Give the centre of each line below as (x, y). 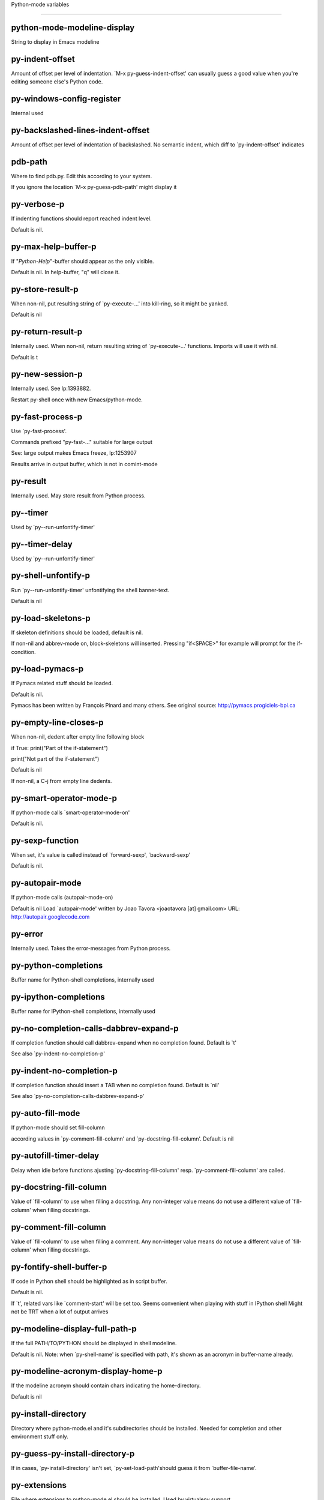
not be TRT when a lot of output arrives (60, 1312)
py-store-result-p (45, 289)
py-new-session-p (47, 374)
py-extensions (39, 1485)
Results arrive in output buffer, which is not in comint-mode (85, 464)
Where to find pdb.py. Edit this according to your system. (82, 176)
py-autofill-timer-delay (55, 1156)
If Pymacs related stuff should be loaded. (62, 683)
